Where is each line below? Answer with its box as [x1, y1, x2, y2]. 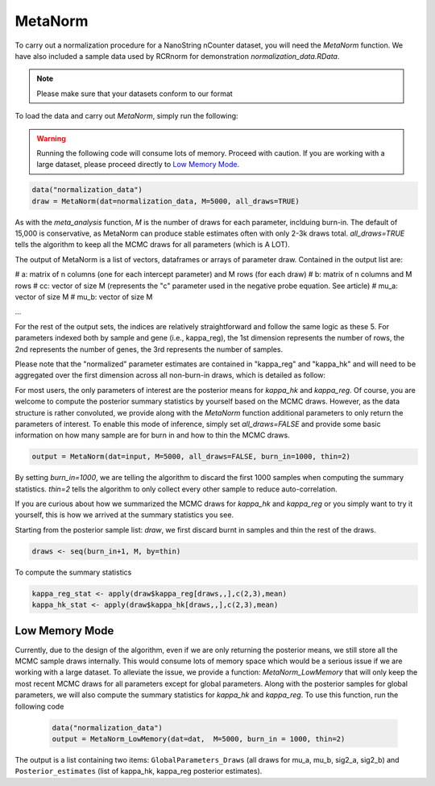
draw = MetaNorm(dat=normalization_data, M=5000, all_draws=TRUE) [31, 196, 300, 206]
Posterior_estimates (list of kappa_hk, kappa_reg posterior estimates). [14, 767, 263, 776]
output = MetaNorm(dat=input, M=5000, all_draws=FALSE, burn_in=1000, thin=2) [31, 452, 350, 462]
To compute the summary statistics [14, 567, 132, 577]
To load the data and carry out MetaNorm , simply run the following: [14, 111, 238, 121]
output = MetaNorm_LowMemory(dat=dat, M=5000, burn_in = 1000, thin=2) [52, 734, 346, 743]
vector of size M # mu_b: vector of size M [14, 291, 153, 302]
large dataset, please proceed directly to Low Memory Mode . [36, 160, 240, 169]
